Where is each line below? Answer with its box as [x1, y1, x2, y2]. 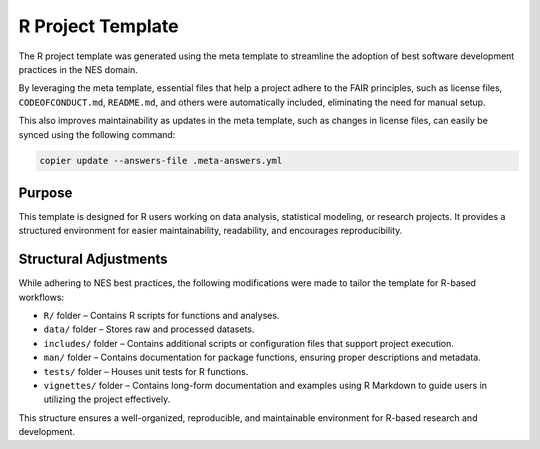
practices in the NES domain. [18, 63, 139, 75]
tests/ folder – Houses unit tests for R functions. [43, 365, 249, 377]
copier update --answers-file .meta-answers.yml [39, 155, 283, 167]
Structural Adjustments [18, 251, 169, 268]
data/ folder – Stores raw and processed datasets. [43, 323, 255, 335]
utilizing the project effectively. [43, 393, 171, 405]
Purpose [18, 184, 73, 201]
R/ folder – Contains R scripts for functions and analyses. [43, 310, 280, 322]
